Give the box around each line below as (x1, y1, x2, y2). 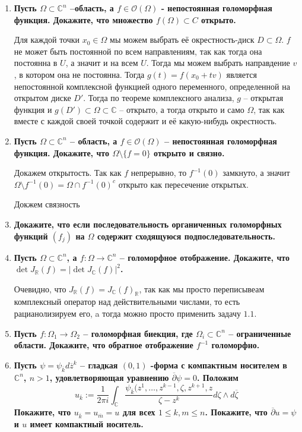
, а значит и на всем (65, 56, 138, 69)
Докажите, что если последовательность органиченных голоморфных (14, 217, 282, 230)
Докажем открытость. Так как (14, 166, 122, 179)
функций (14, 229, 48, 242)
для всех (122, 406, 155, 418)
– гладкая (80, 358, 118, 371)
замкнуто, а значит (222, 166, 290, 179)
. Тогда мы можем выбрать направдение (146, 56, 290, 69)
